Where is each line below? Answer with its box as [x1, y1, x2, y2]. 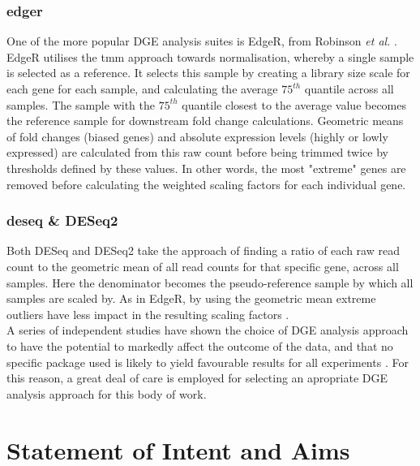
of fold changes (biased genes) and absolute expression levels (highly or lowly [6, 127, 388, 145]
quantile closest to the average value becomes [182, 96, 407, 113]
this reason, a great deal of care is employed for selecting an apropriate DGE [6, 369, 388, 386]
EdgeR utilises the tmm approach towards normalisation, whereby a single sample [6, 48, 414, 65]
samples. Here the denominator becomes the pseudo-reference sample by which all [6, 274, 414, 291]
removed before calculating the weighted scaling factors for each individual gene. [6, 175, 406, 192]
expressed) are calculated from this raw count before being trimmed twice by [6, 144, 388, 161]
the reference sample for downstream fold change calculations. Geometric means [6, 112, 404, 129]
